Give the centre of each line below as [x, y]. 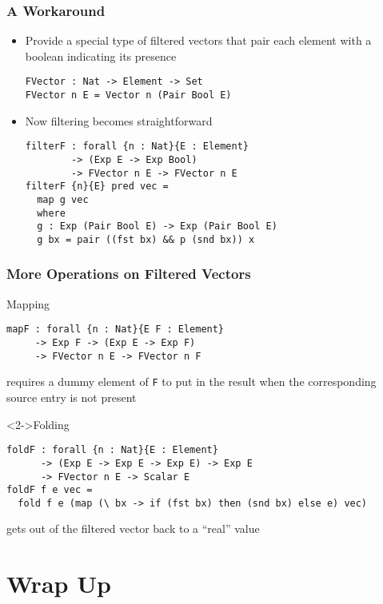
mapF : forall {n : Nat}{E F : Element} [116, 330]
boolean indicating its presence [101, 56]
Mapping [28, 303]
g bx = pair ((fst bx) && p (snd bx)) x [146, 239]
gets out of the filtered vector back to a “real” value [133, 528]
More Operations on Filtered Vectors [129, 274]
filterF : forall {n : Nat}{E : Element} [137, 147]
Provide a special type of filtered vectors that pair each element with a [198, 40]
